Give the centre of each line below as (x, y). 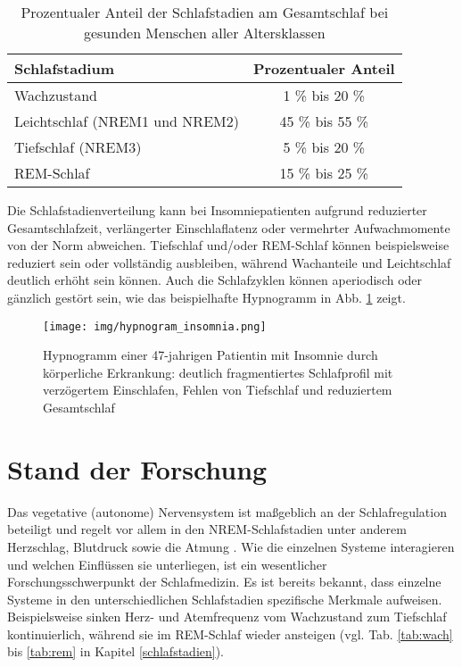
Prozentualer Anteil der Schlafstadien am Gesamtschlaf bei (205, 12)
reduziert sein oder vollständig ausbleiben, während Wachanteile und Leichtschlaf (229, 262)
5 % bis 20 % (324, 147)
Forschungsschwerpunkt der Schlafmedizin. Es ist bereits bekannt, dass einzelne (224, 582)
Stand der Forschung (137, 468)
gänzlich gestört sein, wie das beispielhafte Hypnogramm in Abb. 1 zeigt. (206, 297)
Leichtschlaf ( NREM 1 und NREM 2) (127, 121)
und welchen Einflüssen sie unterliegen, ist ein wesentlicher (167, 564)
